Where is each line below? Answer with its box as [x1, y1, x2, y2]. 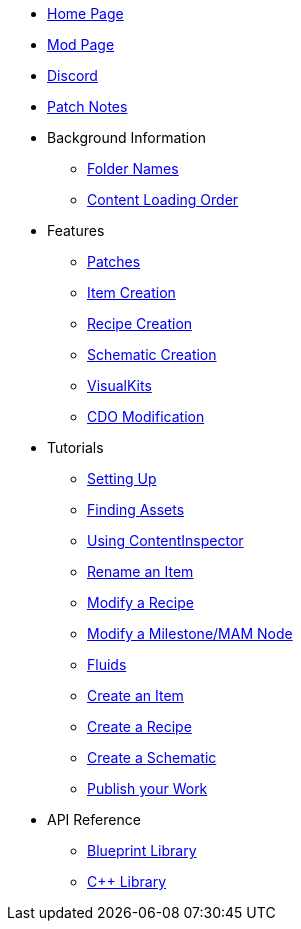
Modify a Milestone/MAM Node [87, 625, 293, 642]
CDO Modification [87, 408, 205, 425]
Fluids [87, 656, 127, 673]
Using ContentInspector [87, 532, 244, 549]
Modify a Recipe [87, 594, 194, 611]
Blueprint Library [87, 842, 197, 859]
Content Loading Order [87, 191, 239, 208]
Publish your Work [87, 780, 208, 797]
